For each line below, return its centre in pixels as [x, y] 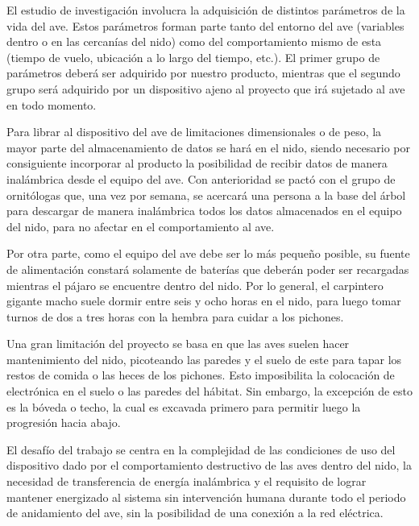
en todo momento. [52, 104]
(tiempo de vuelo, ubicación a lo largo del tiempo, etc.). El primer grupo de [193, 57]
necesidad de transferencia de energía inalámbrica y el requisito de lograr [187, 481]
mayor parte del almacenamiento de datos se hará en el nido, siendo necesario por [208, 147]
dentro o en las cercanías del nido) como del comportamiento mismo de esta [194, 41]
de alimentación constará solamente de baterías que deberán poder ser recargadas [208, 269]
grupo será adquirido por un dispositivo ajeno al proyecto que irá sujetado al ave [206, 88]
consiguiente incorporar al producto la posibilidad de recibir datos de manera [197, 163]
